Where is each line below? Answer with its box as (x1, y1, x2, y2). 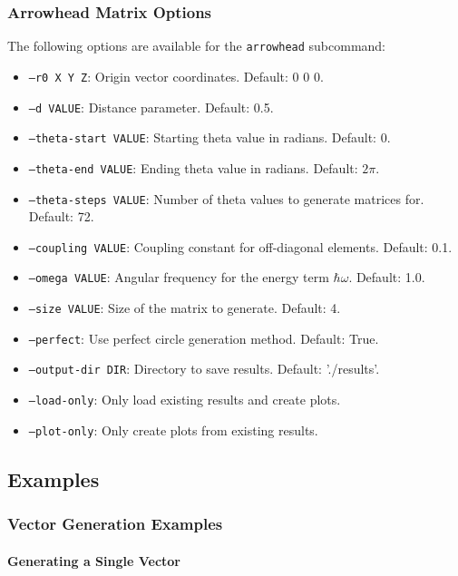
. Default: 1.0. (348, 268, 425, 287)
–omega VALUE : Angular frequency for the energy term (28, 268, 329, 287)
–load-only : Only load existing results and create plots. (28, 390, 341, 409)
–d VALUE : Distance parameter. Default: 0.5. (28, 97, 274, 116)
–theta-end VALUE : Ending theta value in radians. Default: (28, 158, 358, 177)
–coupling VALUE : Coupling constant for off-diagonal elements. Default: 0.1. (28, 237, 453, 256)
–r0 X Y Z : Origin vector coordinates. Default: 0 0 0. (28, 66, 324, 85)
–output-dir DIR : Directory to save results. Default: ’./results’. (28, 359, 380, 378)
